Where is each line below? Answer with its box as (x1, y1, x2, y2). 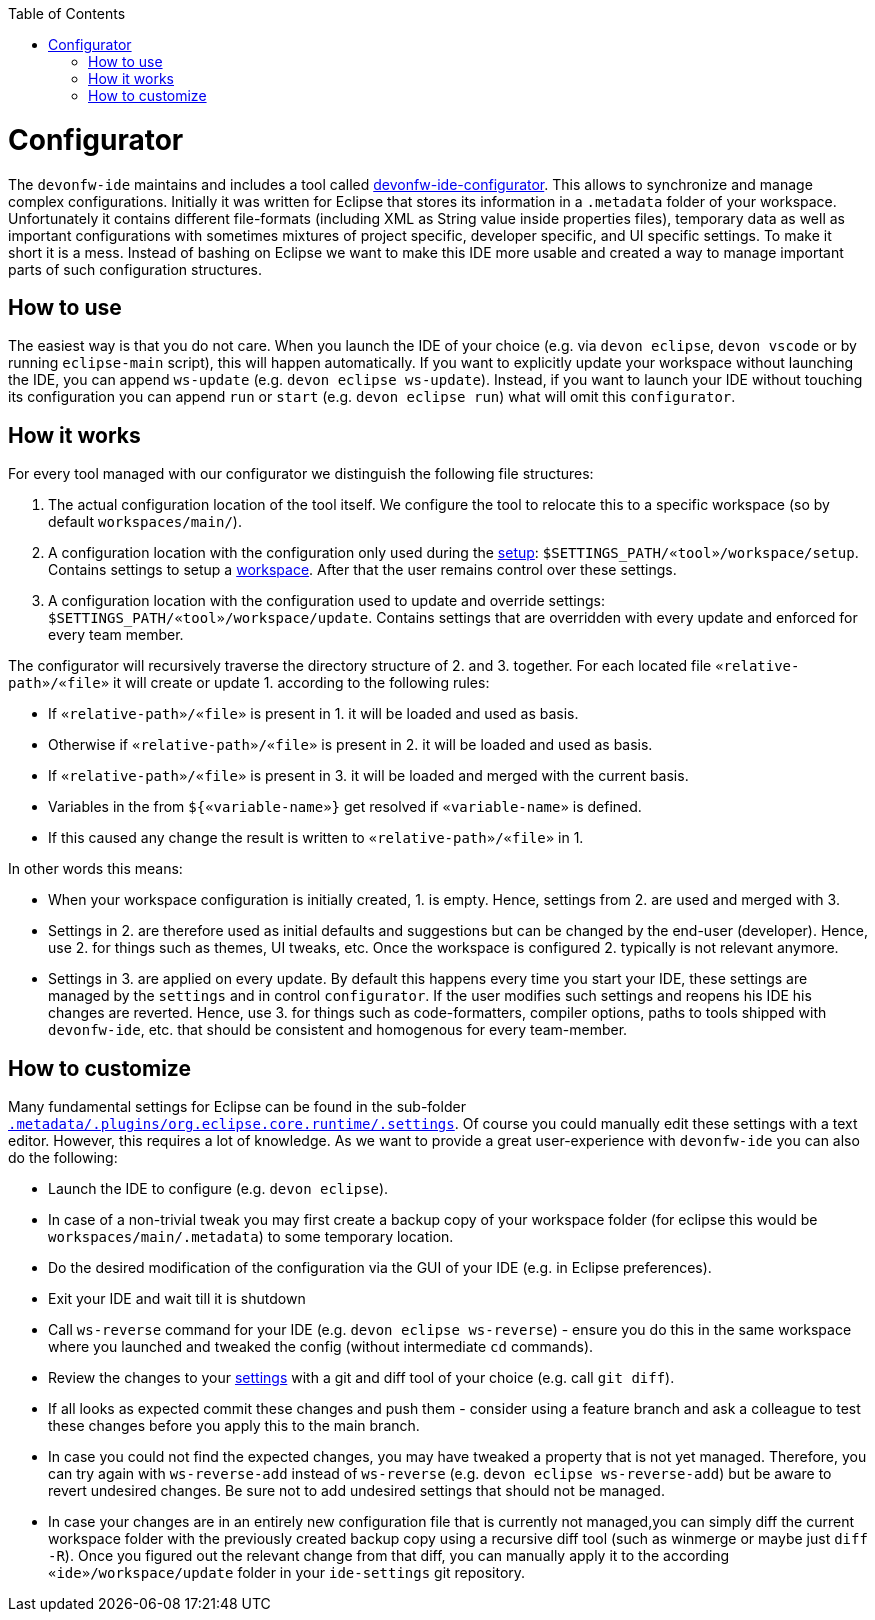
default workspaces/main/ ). (48, 513, 242, 531)
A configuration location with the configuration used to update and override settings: (48, 592, 605, 610)
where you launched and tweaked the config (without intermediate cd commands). (48, 1338, 594, 1356)
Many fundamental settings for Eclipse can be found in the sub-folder (8, 1098, 466, 1116)
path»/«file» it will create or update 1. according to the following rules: (8, 674, 490, 692)
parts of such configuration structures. (8, 260, 263, 278)
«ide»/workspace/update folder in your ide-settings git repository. (48, 1564, 526, 1582)
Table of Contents (8, 5, 126, 22)
